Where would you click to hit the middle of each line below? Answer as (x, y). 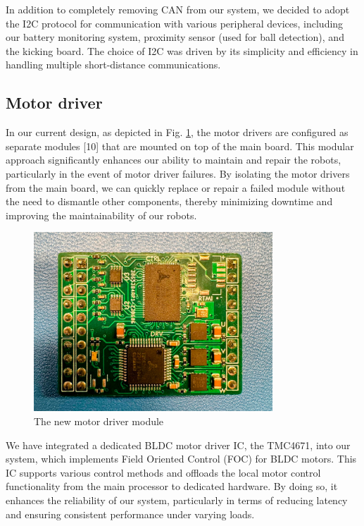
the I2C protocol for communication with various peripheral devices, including (175, 23)
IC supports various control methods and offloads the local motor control (163, 472)
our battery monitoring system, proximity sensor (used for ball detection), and (175, 37)
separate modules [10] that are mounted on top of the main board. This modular (180, 146)
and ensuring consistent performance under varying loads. (130, 514)
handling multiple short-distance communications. (113, 65)
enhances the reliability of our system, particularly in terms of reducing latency (177, 500)
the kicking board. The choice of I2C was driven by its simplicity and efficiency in (182, 50)
